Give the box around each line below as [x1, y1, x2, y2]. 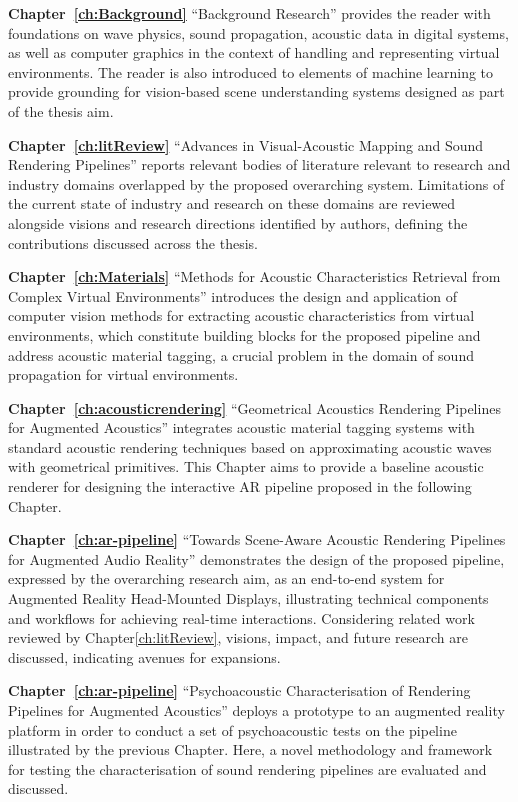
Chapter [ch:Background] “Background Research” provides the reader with [8, 3, 491, 23]
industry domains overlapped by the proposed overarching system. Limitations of [8, 173, 505, 194]
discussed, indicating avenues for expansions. [8, 646, 281, 667]
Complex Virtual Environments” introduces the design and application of [8, 285, 457, 306]
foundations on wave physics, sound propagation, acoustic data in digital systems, [8, 22, 509, 43]
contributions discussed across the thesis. [8, 232, 258, 253]
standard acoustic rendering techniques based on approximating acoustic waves [8, 436, 492, 457]
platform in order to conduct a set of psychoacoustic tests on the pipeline [8, 719, 457, 740]
